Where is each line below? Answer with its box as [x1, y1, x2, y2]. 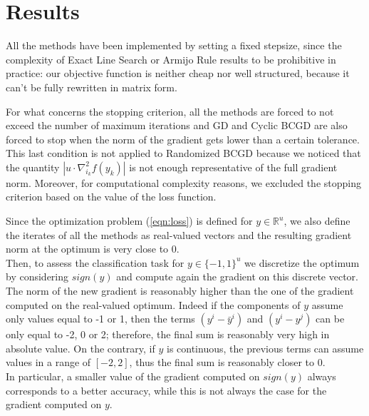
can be [316, 311, 345, 326]
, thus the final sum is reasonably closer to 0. [129, 355, 326, 370]
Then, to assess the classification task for [6, 255, 184, 270]
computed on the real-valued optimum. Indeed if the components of [6, 297, 301, 312]
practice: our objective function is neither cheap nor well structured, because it [6, 66, 350, 81]
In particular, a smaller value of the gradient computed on [6, 369, 260, 383]
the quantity [6, 159, 60, 174]
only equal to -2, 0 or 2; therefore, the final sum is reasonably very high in [6, 327, 330, 342]
